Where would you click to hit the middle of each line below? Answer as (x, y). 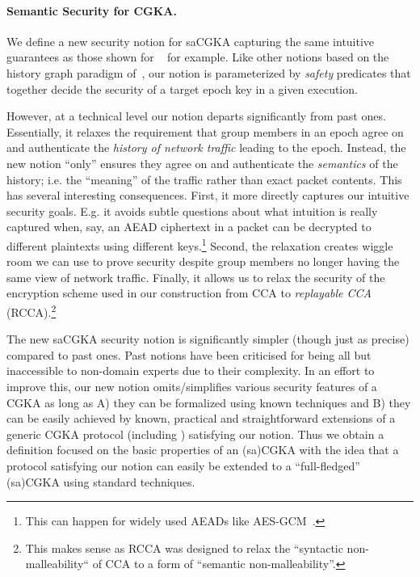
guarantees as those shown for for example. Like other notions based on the (198, 57)
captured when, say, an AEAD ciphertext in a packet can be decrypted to (189, 227)
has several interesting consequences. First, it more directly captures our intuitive (208, 195)
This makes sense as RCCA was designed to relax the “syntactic (184, 548)
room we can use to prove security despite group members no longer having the (203, 261)
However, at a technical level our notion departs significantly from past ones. (196, 116)
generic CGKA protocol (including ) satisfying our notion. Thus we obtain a (195, 434)
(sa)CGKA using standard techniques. (101, 481)
